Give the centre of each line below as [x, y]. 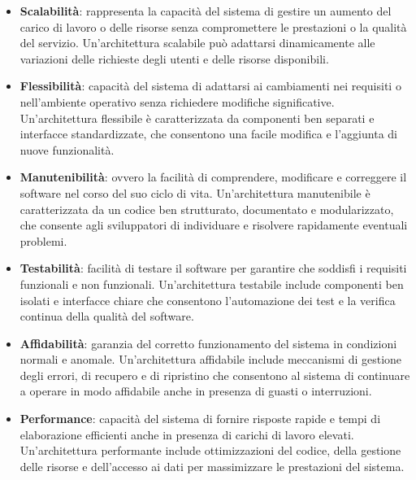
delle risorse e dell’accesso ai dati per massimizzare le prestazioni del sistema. [212, 466]
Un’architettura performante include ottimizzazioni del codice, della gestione [210, 450]
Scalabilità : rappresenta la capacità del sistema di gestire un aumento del [206, 11]
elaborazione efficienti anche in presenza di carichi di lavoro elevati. [187, 434]
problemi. [43, 240]
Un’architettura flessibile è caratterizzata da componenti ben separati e [197, 118]
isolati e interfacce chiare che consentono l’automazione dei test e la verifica [208, 300]
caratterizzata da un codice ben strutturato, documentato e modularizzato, [207, 209]
